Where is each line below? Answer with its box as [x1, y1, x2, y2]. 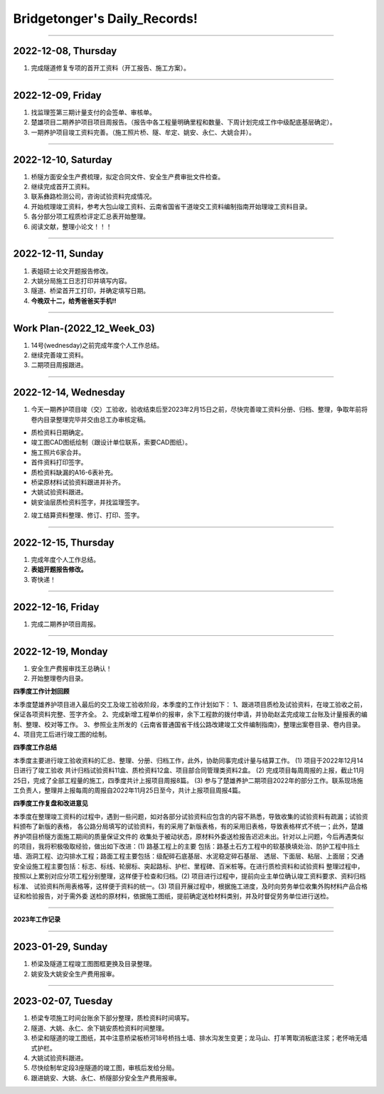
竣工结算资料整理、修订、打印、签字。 [31, 511, 144, 519]
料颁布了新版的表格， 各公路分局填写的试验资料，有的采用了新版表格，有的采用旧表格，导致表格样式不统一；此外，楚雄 [13, 822, 364, 831]
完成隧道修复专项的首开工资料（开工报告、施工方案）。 [31, 64, 190, 73]
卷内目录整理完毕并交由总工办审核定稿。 [31, 415, 149, 423]
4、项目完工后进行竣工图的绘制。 [13, 730, 112, 739]
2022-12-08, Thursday [13, 45, 117, 57]
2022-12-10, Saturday [13, 154, 113, 166]
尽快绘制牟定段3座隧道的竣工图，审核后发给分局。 [31, 1063, 178, 1072]
